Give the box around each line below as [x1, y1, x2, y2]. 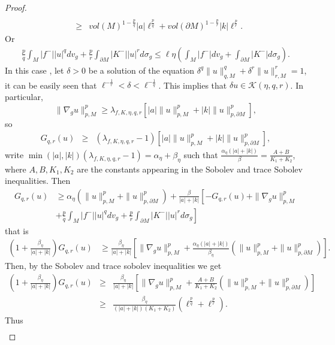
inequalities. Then [5, 174, 71, 187]
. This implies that [158, 78, 227, 91]
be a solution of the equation [88, 63, 194, 76]
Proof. [5, 1, 27, 13]
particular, [5, 90, 43, 102]
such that [183, 148, 218, 161]
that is [5, 224, 29, 237]
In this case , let [5, 63, 64, 76]
